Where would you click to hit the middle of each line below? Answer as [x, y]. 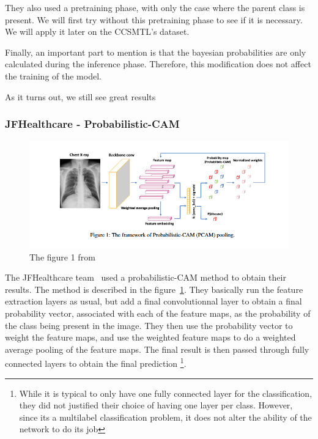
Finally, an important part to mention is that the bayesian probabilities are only [156, 52]
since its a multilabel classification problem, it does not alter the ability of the [165, 417]
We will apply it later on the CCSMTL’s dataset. [97, 31]
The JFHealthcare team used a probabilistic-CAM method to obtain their [146, 277]
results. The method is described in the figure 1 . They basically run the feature [154, 289]
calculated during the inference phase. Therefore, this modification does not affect [158, 64]
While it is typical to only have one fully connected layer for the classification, [166, 393]
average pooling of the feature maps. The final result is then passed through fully [157, 349]
